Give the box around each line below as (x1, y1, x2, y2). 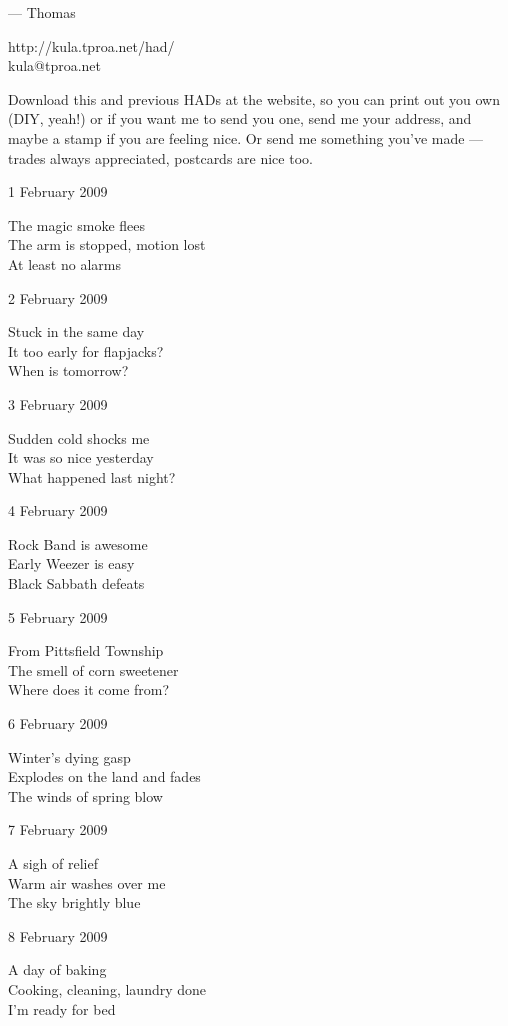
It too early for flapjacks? (8, 340, 164, 361)
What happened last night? (8, 466, 176, 487)
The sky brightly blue (8, 892, 141, 913)
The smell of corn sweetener (8, 659, 179, 680)
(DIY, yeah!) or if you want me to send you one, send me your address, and (8, 108, 472, 129)
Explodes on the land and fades (8, 766, 201, 787)
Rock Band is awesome (8, 533, 148, 554)
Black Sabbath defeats (8, 573, 145, 594)
